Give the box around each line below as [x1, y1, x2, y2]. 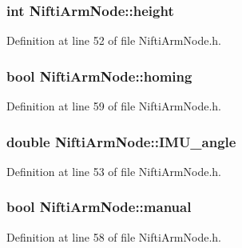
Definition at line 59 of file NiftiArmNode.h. [6, 98, 221, 114]
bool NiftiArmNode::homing [6, 66, 192, 86]
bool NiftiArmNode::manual [6, 197, 192, 217]
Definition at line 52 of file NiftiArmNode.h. [6, 32, 221, 49]
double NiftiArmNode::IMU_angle [6, 131, 236, 151]
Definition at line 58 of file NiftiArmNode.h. [6, 228, 221, 245]
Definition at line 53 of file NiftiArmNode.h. [6, 162, 221, 179]
